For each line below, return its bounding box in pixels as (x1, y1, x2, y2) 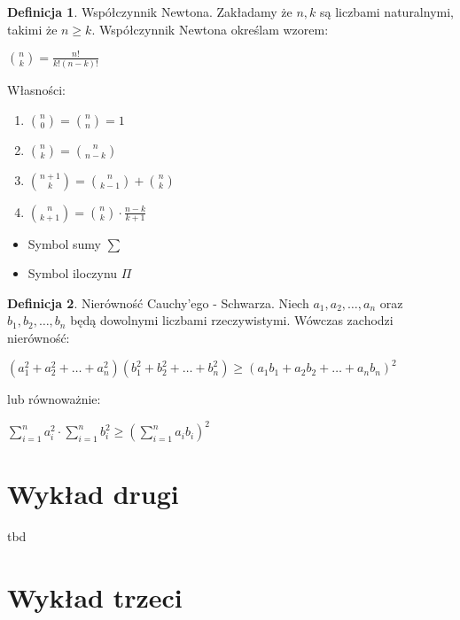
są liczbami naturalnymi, (319, 3, 454, 20)
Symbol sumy (27, 234, 101, 252)
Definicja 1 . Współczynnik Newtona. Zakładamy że (7, 3, 292, 20)
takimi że (7, 19, 58, 38)
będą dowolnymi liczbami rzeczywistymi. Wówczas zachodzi (70, 311, 394, 329)
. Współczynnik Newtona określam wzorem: (91, 19, 329, 38)
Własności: (7, 81, 66, 99)
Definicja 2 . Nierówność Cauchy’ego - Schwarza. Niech (7, 293, 309, 312)
